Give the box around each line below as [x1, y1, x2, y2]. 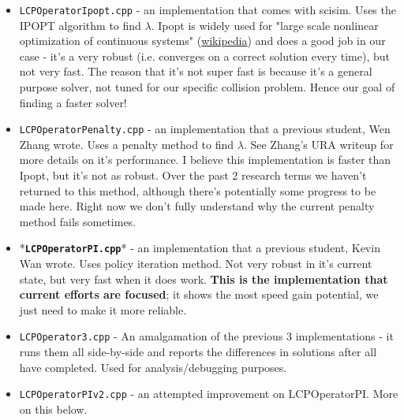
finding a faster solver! [19, 94, 127, 110]
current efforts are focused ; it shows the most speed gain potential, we [19, 286, 379, 303]
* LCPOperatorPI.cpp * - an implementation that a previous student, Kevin [19, 240, 380, 256]
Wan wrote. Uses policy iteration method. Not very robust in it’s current [19, 255, 372, 272]
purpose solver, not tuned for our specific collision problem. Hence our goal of [19, 79, 395, 95]
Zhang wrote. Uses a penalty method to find [19, 136, 234, 152]
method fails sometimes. [19, 213, 137, 229]
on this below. [19, 400, 88, 417]
